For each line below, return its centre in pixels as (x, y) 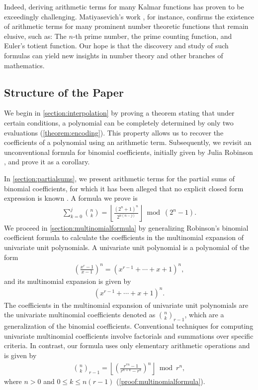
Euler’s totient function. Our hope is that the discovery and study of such (116, 46)
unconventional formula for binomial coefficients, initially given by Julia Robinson (129, 152)
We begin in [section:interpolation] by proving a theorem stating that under (119, 113)
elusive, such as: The (35, 36)
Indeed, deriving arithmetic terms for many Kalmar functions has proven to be (124, 6)
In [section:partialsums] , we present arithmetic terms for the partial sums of (119, 178)
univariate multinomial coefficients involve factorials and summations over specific (129, 335)
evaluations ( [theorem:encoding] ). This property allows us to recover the (114, 132)
